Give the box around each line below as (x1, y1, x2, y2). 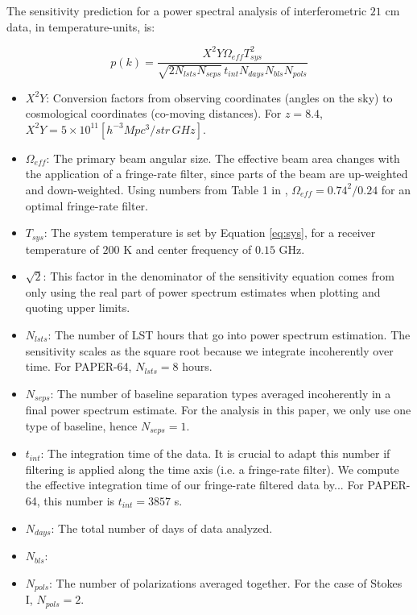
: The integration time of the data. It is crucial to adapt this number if (40, 445, 390, 462)
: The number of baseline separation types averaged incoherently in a (50, 384, 391, 401)
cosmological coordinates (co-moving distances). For (25, 105, 282, 122)
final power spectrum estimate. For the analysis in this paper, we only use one (25, 401, 411, 418)
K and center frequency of (123, 240, 252, 257)
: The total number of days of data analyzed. (51, 519, 273, 536)
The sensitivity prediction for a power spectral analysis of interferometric (6, 2, 367, 19)
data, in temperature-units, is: (6, 18, 155, 35)
